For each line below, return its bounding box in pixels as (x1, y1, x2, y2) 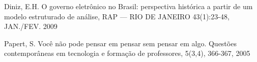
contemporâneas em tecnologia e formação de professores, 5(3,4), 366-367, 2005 (4, 48, 250, 58)
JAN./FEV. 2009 (4, 21, 58, 32)
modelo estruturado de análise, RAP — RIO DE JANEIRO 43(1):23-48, (4, 11, 230, 21)
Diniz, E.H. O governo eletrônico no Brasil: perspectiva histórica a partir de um (4, 1, 253, 11)
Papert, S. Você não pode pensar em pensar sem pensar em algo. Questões (4, 38, 237, 48)
